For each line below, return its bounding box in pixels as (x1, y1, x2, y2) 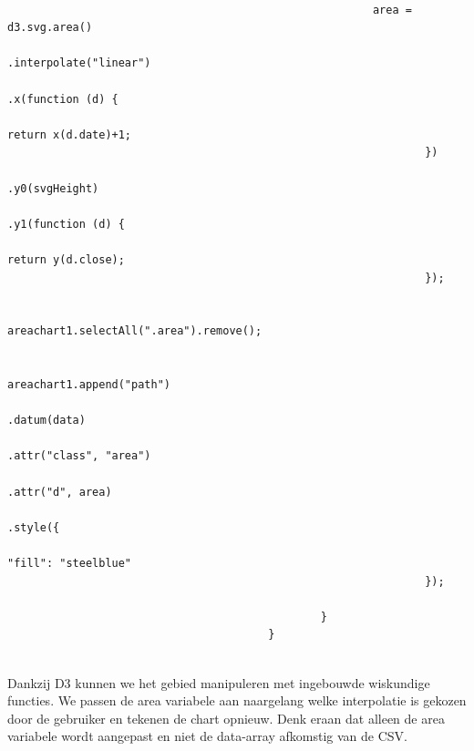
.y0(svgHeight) (7, 181, 99, 195)
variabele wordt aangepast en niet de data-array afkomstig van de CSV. (7, 726, 407, 746)
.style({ (7, 520, 60, 534)
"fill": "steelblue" (7, 557, 132, 570)
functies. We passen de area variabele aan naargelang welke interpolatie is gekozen (7, 691, 467, 710)
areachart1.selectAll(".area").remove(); (7, 324, 263, 338)
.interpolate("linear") (7, 57, 151, 70)
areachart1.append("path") (7, 378, 170, 392)
